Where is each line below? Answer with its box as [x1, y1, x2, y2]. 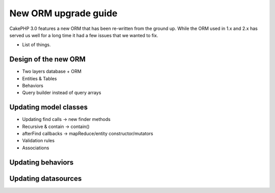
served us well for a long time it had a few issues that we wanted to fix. [9, 32, 158, 38]
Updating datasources [9, 174, 82, 183]
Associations [22, 145, 49, 151]
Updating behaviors [9, 158, 74, 167]
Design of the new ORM [9, 55, 86, 63]
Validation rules [22, 138, 55, 144]
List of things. [22, 42, 51, 48]
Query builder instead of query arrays [22, 89, 101, 96]
